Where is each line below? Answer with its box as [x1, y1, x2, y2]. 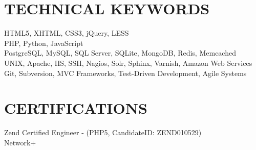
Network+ [4, 137, 36, 147]
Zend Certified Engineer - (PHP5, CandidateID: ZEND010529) [4, 127, 202, 138]
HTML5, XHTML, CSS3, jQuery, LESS [4, 28, 129, 38]
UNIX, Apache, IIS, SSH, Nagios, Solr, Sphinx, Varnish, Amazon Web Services [4, 57, 252, 68]
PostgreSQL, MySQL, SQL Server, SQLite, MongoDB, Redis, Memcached [4, 47, 236, 58]
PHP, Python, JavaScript [4, 37, 83, 48]
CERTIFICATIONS [4, 97, 147, 118]
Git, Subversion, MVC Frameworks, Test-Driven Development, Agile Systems [4, 67, 247, 78]
